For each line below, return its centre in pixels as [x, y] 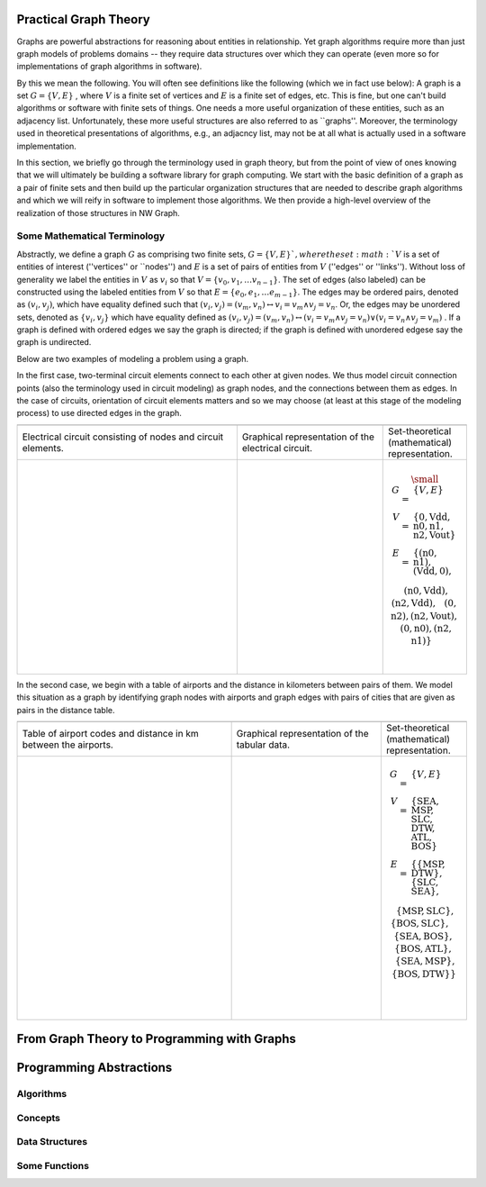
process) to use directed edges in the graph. [99, 413]
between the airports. [68, 745]
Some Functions [53, 1165]
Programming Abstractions [94, 1068]
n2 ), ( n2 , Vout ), [424, 616]
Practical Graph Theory [83, 19]
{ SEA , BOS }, [423, 936]
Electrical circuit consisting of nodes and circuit [123, 437]
